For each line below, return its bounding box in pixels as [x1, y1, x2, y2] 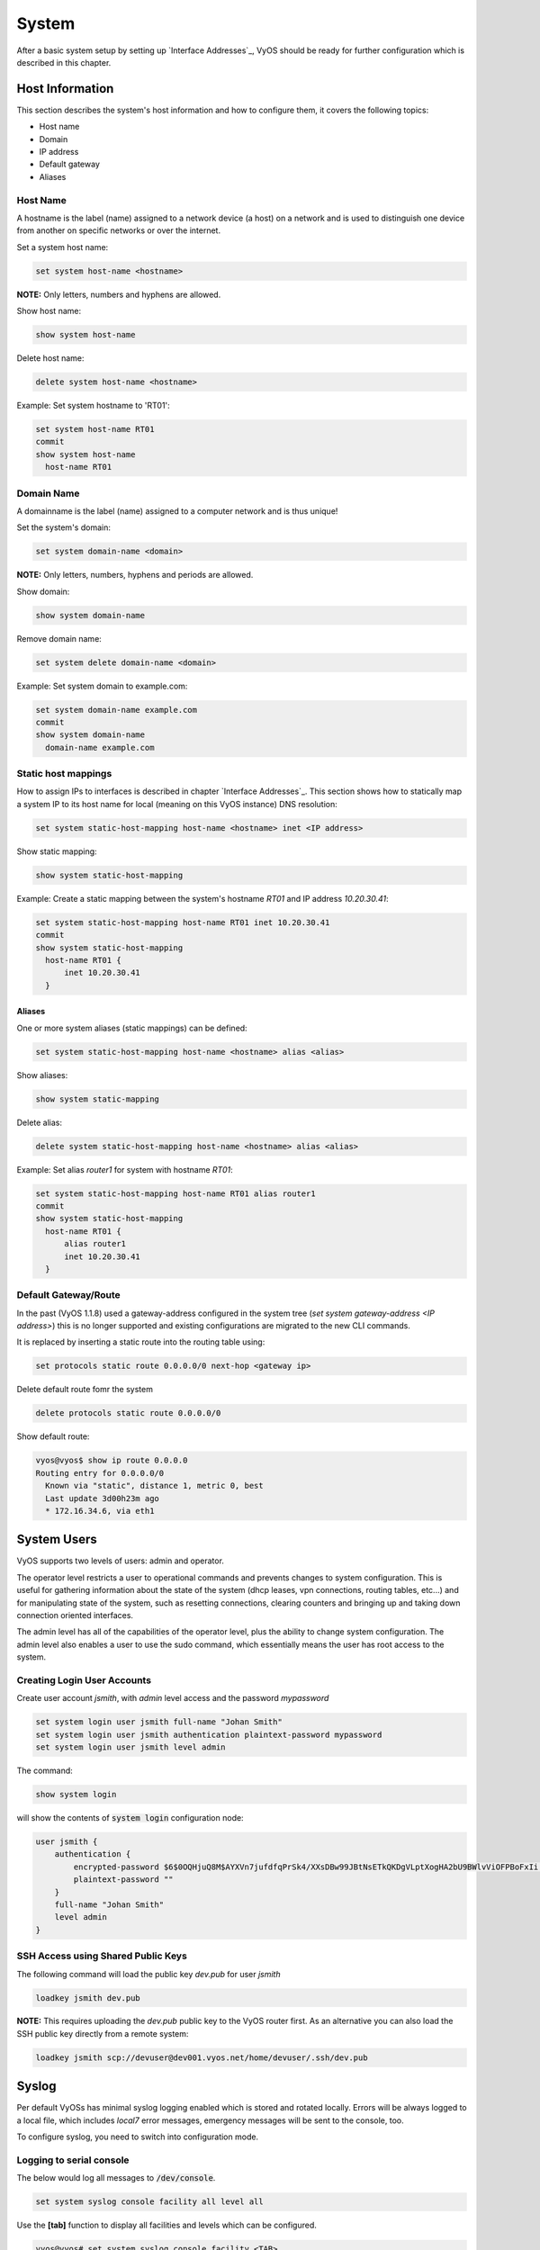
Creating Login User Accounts [16, 1674, 152, 1687]
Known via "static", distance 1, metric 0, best [45, 1480, 265, 1491]
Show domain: [16, 586, 70, 597]
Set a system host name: [16, 241, 109, 252]
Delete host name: [16, 353, 85, 364]
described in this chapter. [16, 57, 112, 67]
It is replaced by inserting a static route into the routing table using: [16, 1336, 265, 1347]
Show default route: [16, 1431, 90, 1442]
